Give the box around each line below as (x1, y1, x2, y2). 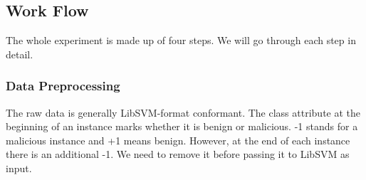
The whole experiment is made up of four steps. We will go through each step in (6, 33, 356, 48)
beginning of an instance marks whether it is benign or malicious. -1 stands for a (6, 119, 358, 134)
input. (6, 160, 32, 175)
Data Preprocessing (6, 77, 120, 95)
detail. (6, 46, 33, 61)
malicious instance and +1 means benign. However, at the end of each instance (6, 132, 350, 147)
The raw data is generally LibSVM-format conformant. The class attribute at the (6, 105, 361, 120)
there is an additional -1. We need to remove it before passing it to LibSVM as (6, 147, 350, 162)
